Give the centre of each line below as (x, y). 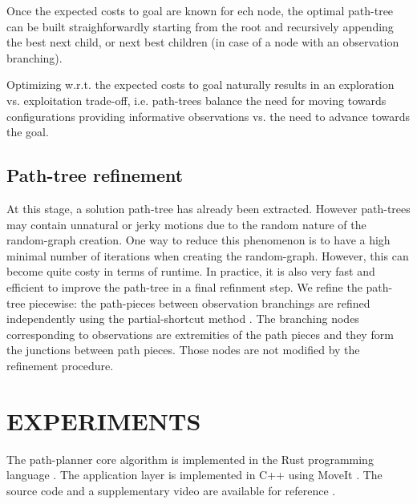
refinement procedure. (60, 365)
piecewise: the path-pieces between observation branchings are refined (200, 302)
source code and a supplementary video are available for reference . (171, 490)
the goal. (28, 132)
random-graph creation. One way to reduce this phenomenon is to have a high (198, 240)
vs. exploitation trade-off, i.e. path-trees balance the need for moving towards (196, 100)
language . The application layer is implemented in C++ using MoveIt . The (194, 475)
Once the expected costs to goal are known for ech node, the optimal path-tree (200, 10)
